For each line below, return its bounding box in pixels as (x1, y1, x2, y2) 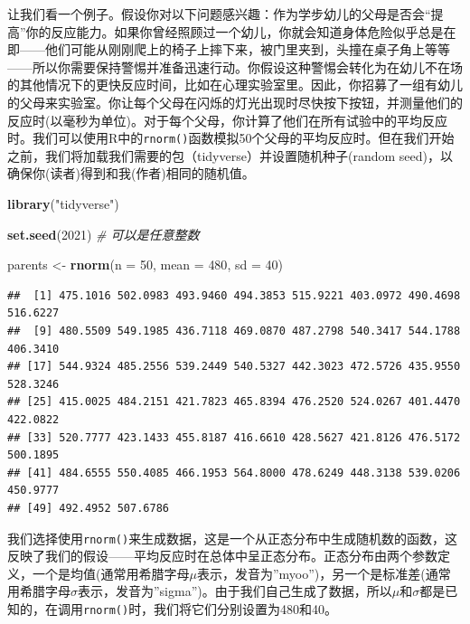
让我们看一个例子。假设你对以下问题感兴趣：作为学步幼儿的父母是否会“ (7, 5, 431, 23)
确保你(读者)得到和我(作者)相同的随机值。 (7, 164, 255, 183)
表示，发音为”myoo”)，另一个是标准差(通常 (196, 563, 451, 582)
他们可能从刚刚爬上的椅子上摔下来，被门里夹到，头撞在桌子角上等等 (44, 40, 450, 59)
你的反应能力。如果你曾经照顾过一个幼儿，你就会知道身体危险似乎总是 (25, 22, 444, 41)
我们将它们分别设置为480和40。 (154, 599, 338, 618)
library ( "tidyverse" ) (7, 194, 119, 213)
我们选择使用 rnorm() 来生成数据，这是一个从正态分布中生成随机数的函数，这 (7, 528, 458, 547)
